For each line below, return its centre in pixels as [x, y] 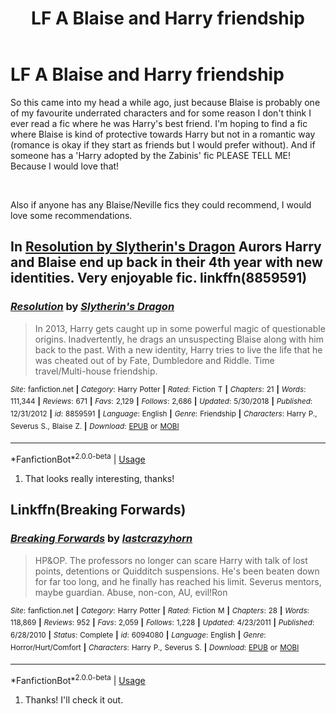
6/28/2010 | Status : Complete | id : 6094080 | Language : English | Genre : [138, 635]
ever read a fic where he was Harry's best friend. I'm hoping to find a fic [159, 123]
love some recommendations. [71, 215]
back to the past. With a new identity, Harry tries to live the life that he [178, 349]
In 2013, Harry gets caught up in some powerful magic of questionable [180, 328]
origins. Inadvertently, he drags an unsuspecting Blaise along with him [179, 339]
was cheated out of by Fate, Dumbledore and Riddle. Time [154, 360]
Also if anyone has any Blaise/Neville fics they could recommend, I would [161, 204]
